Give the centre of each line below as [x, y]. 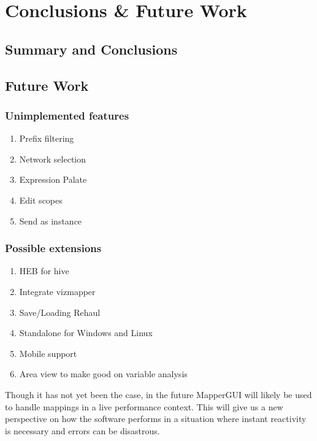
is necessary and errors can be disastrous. [82, 430]
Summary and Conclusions [91, 49]
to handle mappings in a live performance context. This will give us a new [144, 406]
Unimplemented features [67, 115]
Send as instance [51, 221]
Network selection [53, 159]
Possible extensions [53, 248]
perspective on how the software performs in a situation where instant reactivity [156, 419]
